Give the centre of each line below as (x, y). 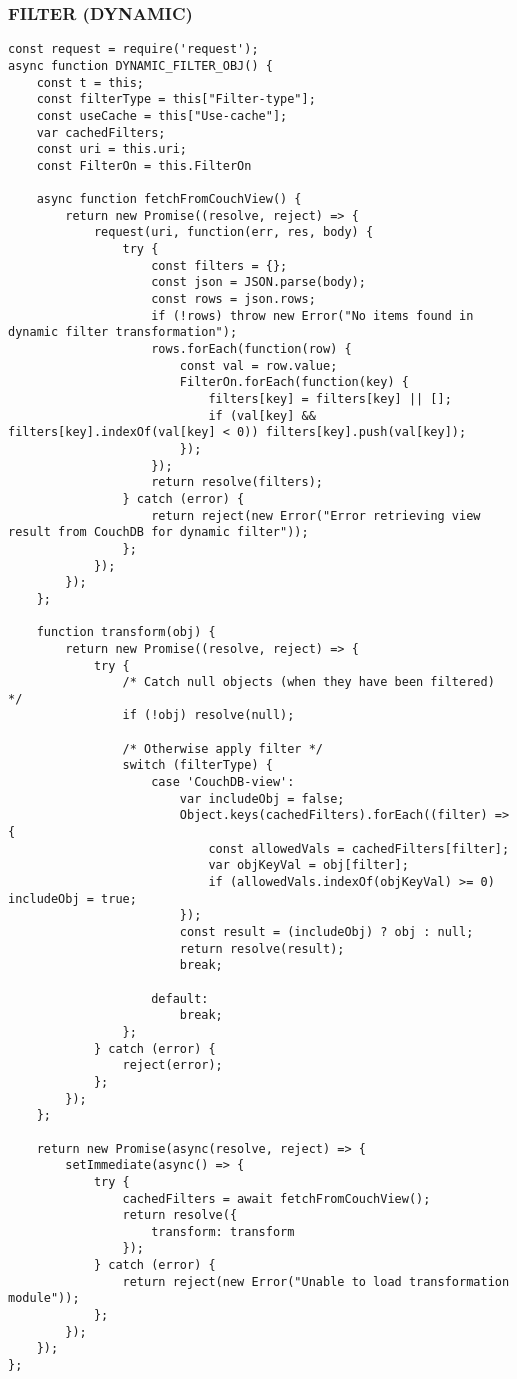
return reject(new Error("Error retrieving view (316, 515)
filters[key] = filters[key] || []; (330, 399)
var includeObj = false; (262, 798)
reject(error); (172, 1065)
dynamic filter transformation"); (123, 332)
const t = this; (90, 82)
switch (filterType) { (197, 765)
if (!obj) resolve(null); (208, 715)
